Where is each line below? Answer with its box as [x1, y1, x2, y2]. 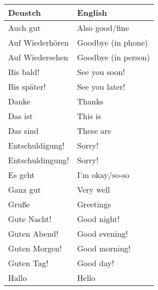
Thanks [77, 95, 103, 107]
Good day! [77, 257, 114, 269]
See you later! [77, 81, 125, 92]
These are [77, 125, 112, 136]
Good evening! [77, 228, 128, 239]
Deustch [8, 7, 41, 18]
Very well [77, 184, 110, 195]
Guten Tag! [8, 257, 48, 269]
